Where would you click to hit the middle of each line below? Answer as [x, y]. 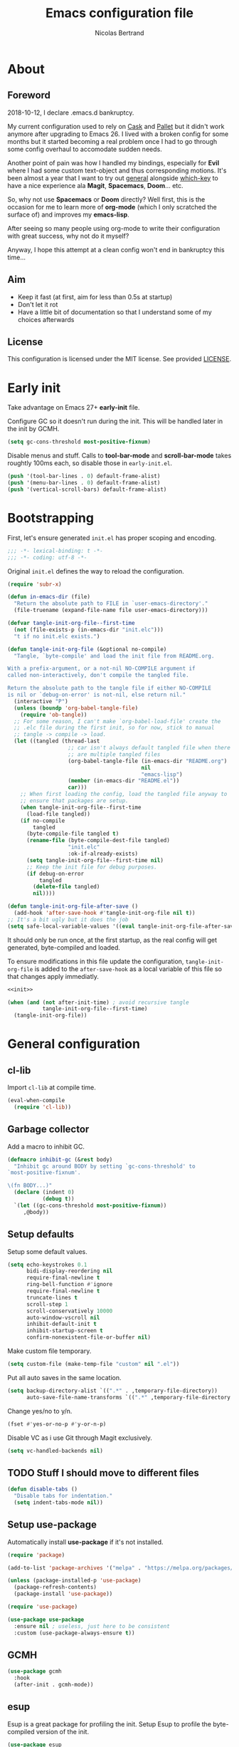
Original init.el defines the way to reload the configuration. [96, 571]
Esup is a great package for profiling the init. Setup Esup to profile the [110, 1724]
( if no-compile [43, 821]
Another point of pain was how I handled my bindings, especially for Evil [113, 162]
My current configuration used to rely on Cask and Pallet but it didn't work [116, 126]
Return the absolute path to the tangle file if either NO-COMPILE [110, 688]
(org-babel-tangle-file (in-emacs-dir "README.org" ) [148, 761]
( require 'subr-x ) [34, 584]
